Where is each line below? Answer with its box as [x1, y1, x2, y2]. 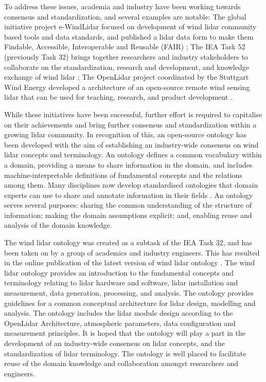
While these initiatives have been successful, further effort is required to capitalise [4, 108, 262, 119]
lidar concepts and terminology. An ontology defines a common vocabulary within [4, 149, 262, 160]
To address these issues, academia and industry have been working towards [4, 1, 241, 11]
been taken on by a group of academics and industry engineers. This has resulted [4, 247, 260, 258]
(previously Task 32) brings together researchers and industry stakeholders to [4, 51, 248, 62]
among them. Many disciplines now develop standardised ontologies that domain [4, 179, 258, 190]
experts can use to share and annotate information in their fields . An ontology [4, 189, 253, 200]
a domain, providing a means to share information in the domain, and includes [4, 159, 253, 170]
